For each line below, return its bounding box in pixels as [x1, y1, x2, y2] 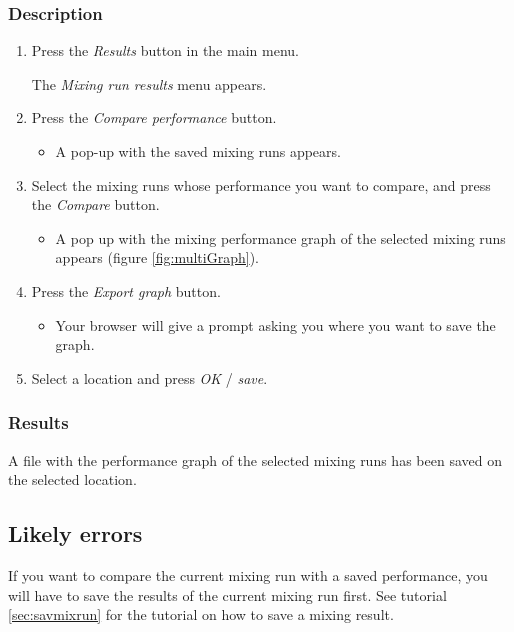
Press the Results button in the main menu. [31, 40, 299, 61]
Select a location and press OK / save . [31, 367, 268, 388]
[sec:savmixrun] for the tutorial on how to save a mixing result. [8, 604, 394, 625]
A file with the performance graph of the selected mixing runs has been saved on [8, 449, 502, 470]
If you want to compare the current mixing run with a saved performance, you [8, 564, 488, 585]
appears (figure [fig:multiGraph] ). [55, 247, 259, 268]
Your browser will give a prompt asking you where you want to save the [55, 314, 496, 335]
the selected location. [8, 469, 137, 490]
